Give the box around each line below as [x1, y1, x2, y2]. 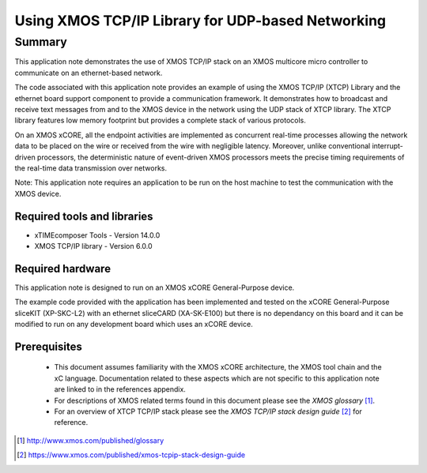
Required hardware [14, 261, 111, 276]
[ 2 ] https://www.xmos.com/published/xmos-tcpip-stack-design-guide [17, 450, 245, 460]
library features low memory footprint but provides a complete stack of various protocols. [14, 115, 306, 126]
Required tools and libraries [14, 209, 153, 223]
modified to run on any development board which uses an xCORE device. [14, 320, 253, 329]
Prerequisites [14, 340, 82, 353]
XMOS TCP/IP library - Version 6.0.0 [34, 241, 153, 250]
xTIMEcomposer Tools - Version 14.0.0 [34, 230, 161, 240]
